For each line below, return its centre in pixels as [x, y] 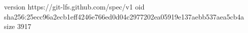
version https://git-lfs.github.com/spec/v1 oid [74, 6]
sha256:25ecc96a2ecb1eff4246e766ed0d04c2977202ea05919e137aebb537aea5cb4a [124, 16]
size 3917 [18, 26]
